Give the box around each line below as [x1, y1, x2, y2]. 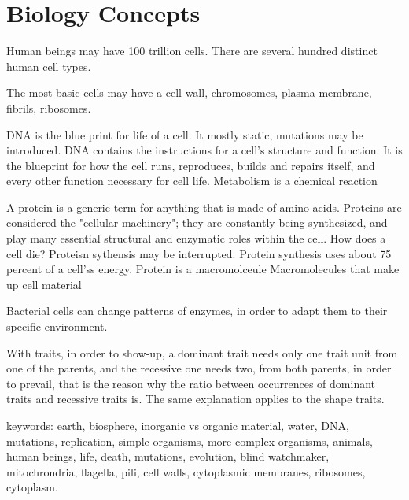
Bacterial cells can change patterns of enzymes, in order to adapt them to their [6, 302, 388, 319]
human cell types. [6, 57, 91, 74]
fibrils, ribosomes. [6, 99, 91, 116]
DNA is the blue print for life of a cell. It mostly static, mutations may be [6, 126, 363, 143]
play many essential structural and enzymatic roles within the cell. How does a [6, 230, 386, 246]
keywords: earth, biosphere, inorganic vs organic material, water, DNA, [6, 417, 349, 433]
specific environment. [6, 318, 108, 335]
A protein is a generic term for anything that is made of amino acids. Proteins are [6, 198, 402, 215]
